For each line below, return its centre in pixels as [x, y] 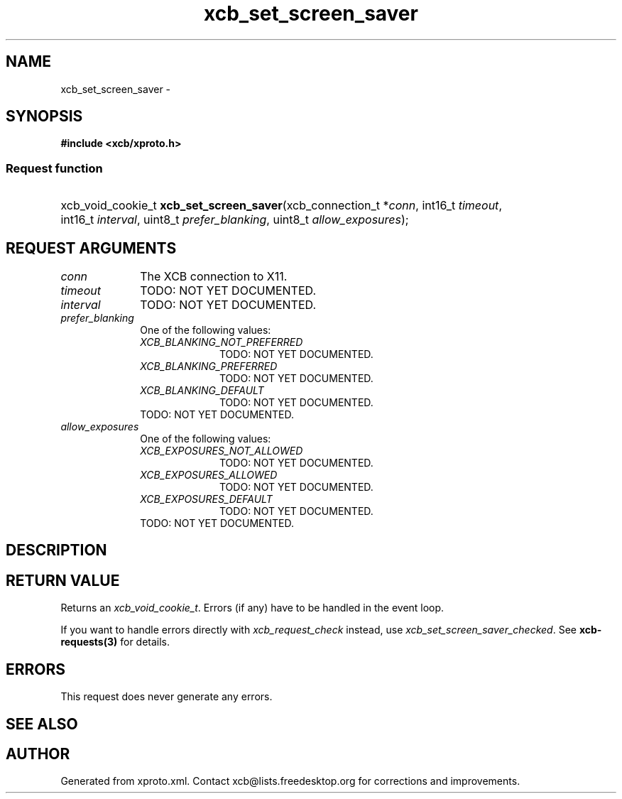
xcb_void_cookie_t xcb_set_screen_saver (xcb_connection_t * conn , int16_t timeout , [281, 206]
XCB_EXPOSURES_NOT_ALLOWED [222, 451]
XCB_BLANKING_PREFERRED [209, 366]
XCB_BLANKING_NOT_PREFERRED [222, 342]
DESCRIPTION [56, 550]
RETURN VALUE [63, 580]
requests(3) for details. [115, 642]
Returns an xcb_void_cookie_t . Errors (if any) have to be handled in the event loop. [252, 608]
